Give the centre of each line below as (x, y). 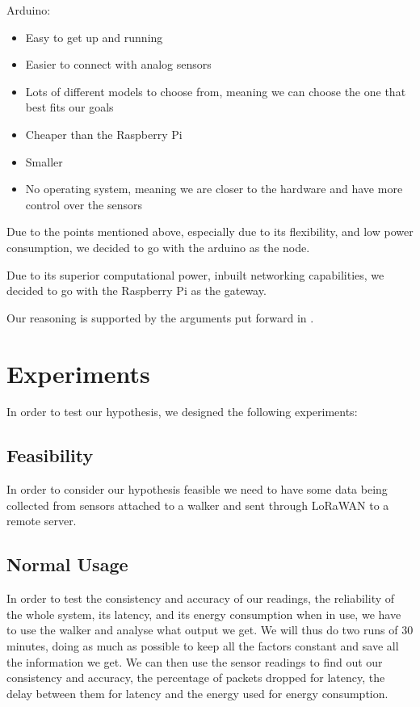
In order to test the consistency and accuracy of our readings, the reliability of (201, 598)
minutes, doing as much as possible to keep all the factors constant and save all (203, 646)
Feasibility (50, 455)
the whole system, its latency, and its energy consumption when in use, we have (204, 614)
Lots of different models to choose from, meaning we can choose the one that (216, 91)
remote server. (42, 521)
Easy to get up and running (94, 37)
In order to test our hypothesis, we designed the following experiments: (182, 412)
